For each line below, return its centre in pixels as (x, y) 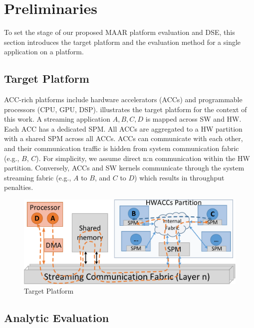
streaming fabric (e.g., (38, 177)
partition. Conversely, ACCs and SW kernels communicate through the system (124, 168)
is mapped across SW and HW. (193, 119)
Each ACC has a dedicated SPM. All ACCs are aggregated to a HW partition (123, 128)
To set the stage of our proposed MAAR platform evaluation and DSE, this (120, 32)
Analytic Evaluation (57, 318)
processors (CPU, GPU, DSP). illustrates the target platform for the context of (126, 109)
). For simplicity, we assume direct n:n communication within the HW (143, 158)
